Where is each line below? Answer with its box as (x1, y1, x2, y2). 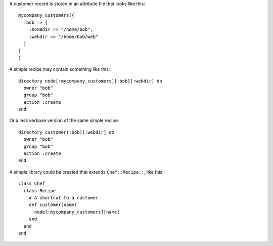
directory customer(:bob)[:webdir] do (18, 129, 115, 135)
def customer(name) (28, 202, 77, 208)
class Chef (18, 181, 45, 187)
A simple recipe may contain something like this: (9, 66, 110, 72)
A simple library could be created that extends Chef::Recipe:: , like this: (9, 169, 164, 175)
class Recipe (23, 188, 56, 193)
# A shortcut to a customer (28, 195, 99, 200)
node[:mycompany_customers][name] (34, 209, 120, 215)
